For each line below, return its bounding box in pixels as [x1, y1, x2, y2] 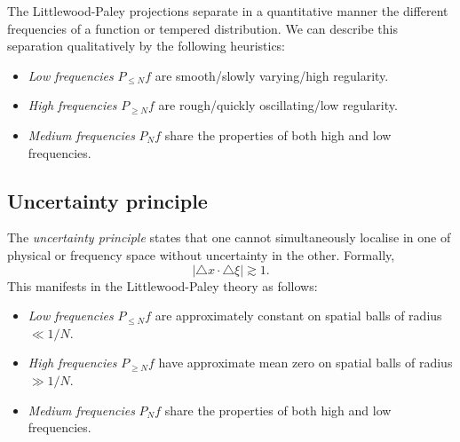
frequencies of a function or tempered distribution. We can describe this [7, 19, 398, 37]
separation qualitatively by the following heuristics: [7, 36, 286, 55]
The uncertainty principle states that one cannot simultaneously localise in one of [7, 228, 451, 247]
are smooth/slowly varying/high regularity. [155, 66, 389, 84]
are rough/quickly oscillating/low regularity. [158, 96, 398, 114]
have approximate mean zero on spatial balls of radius [158, 353, 453, 372]
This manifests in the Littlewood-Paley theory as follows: [7, 276, 318, 295]
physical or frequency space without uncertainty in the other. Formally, [7, 245, 395, 264]
